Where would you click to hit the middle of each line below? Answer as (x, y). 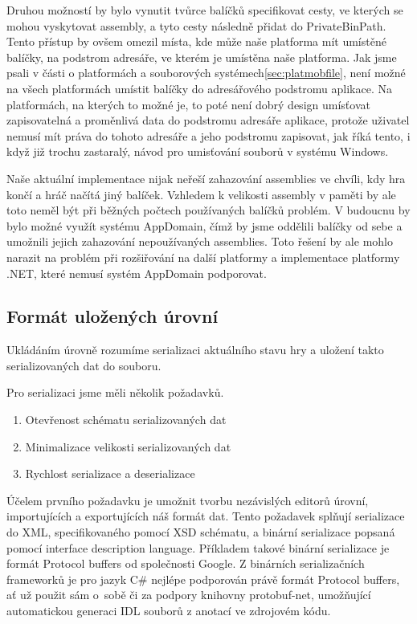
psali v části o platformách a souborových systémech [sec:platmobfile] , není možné (206, 73)
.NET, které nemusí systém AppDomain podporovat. (137, 273)
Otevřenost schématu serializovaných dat (126, 420)
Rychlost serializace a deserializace (110, 473)
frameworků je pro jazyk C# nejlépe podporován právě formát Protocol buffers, (203, 579)
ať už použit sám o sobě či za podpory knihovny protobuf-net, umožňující (189, 595)
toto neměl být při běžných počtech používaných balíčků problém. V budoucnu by (208, 210)
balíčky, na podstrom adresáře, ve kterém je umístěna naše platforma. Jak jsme (202, 57)
